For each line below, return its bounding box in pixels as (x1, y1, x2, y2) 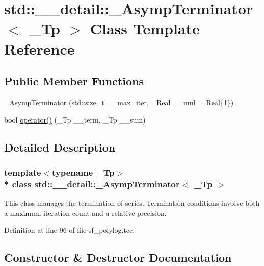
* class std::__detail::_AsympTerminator (4, 177, 180, 190)
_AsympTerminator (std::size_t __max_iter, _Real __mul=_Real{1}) (4, 96, 234, 107)
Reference (4, 38, 75, 59)
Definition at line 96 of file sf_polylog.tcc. (4, 225, 135, 235)
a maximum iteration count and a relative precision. (4, 207, 167, 218)
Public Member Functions (4, 73, 144, 89)
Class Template (90, 18, 200, 39)
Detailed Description (4, 139, 116, 155)
